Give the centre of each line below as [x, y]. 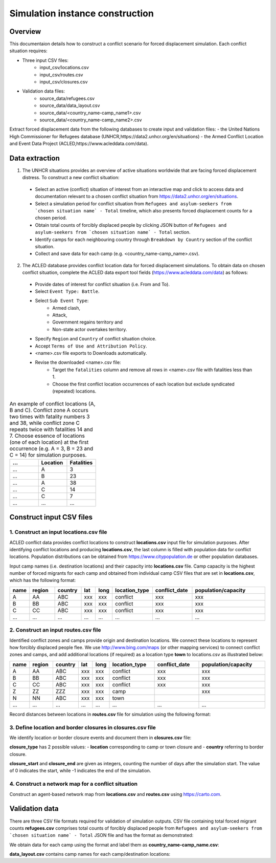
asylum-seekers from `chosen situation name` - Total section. [113, 232]
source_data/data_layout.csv [70, 105]
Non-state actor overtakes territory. [90, 329]
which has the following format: [43, 580]
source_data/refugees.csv [67, 98]
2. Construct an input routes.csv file [55, 630]
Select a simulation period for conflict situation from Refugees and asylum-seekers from [133, 203]
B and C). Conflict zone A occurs [49, 410]
